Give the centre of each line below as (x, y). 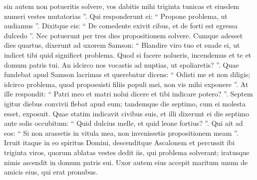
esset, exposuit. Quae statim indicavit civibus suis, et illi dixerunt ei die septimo (127, 113)
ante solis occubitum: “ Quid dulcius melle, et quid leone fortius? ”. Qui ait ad (124, 123)
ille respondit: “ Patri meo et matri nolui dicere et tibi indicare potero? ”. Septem (128, 94)
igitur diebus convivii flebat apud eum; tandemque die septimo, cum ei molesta (125, 103)
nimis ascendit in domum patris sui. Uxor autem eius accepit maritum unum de (126, 162)
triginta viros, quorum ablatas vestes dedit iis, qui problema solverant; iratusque (127, 152)
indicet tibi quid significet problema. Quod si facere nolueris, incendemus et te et (128, 54)
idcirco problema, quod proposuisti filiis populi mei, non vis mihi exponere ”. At (126, 84)
